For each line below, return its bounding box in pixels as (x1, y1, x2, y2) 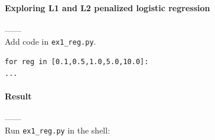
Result (5, 89, 32, 102)
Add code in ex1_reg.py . (5, 35, 96, 48)
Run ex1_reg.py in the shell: (5, 124, 110, 136)
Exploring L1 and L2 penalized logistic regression (5, 1, 210, 14)
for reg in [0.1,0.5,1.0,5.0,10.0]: (5, 58, 149, 66)
